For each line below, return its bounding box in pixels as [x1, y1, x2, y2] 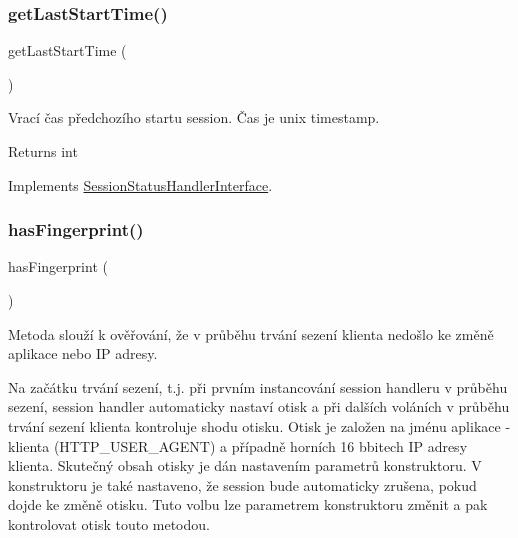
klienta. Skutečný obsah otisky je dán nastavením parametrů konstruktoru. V [8, 455, 482, 476]
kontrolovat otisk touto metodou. [8, 513, 210, 534]
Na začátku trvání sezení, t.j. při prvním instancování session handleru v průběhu [8, 376, 508, 397]
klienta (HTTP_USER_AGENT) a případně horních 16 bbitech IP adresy [8, 435, 468, 456]
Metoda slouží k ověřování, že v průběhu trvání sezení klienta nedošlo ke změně [8, 323, 494, 344]
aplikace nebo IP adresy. [8, 343, 158, 364]
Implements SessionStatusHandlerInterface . [8, 174, 273, 195]
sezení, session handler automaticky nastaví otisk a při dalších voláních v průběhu [8, 396, 510, 417]
